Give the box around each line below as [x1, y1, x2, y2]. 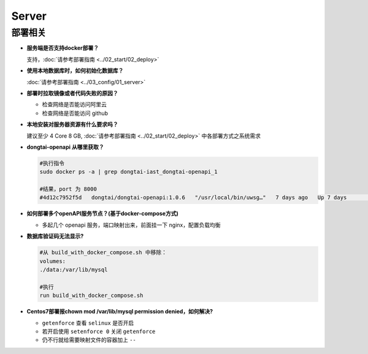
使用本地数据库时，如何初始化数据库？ [26, 67, 124, 74]
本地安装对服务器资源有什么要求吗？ [26, 120, 118, 128]
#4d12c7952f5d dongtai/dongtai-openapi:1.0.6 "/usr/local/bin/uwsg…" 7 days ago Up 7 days [39, 194, 347, 201]
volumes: [39, 258, 66, 264]
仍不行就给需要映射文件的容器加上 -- [42, 336, 136, 344]
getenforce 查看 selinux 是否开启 [42, 319, 134, 326]
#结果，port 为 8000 [39, 186, 98, 193]
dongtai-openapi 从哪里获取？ [26, 143, 104, 151]
